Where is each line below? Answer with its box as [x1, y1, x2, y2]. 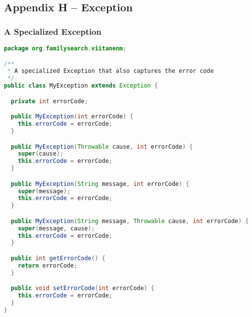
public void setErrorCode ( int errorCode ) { [11, 285, 154, 292]
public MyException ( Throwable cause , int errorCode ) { [11, 143, 193, 150]
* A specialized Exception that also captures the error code [7, 68, 214, 75]
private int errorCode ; [11, 97, 88, 105]
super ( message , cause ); [18, 225, 95, 232]
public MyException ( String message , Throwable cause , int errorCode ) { [11, 217, 249, 225]
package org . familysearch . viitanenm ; [4, 45, 126, 52]
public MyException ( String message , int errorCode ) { [11, 180, 189, 187]
